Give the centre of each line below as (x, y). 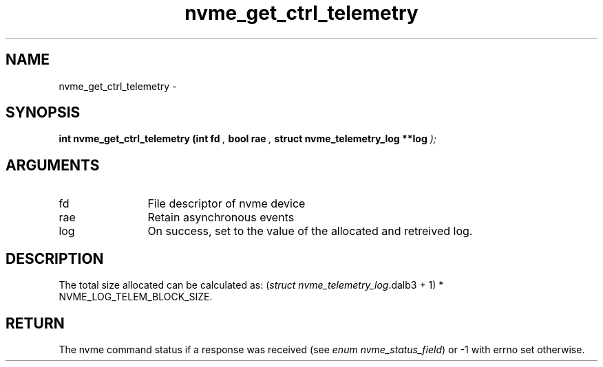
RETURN (35, 323)
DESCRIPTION (55, 258)
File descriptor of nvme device (226, 204)
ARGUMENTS (53, 165)
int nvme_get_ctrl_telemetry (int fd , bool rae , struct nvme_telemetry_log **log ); (248, 139)
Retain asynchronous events (221, 218)
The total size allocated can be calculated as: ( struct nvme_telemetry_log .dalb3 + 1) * (251, 285)
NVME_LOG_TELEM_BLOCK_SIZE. (136, 297)
